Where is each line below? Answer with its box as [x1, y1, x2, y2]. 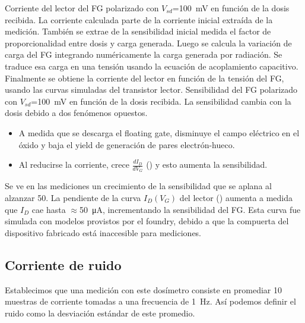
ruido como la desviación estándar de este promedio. [5, 306, 195, 319]
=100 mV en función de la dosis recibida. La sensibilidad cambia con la [31, 95, 291, 107]
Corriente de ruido [5, 255, 122, 274]
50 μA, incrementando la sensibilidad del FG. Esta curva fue [79, 203, 301, 215]
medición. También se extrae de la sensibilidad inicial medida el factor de [5, 25, 271, 37]
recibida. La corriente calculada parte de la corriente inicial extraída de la [5, 13, 273, 26]
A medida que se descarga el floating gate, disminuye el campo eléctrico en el [18, 126, 300, 139]
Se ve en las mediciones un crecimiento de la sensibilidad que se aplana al [5, 180, 272, 192]
